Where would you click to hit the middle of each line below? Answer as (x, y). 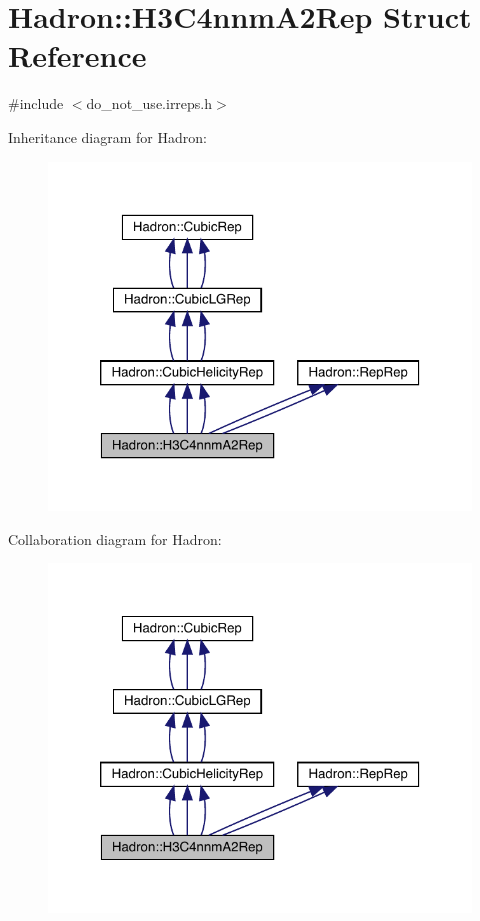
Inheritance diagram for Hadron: (107, 136)
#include (36, 103)
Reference (77, 55)
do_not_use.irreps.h (149, 103)
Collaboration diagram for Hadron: (115, 538)
